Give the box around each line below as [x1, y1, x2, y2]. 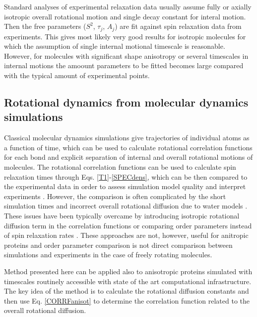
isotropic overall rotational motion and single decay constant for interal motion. [4, 11, 246, 21]
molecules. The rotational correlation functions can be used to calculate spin [4, 161, 236, 172]
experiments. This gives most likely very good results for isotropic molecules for [4, 31, 246, 41]
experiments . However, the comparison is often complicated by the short [4, 191, 226, 201]
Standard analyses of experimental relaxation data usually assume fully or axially [4, 1, 252, 11]
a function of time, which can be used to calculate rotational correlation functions [4, 142, 253, 152]
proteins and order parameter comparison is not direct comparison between [4, 239, 233, 250]
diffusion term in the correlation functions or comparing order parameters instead [4, 220, 252, 230]
